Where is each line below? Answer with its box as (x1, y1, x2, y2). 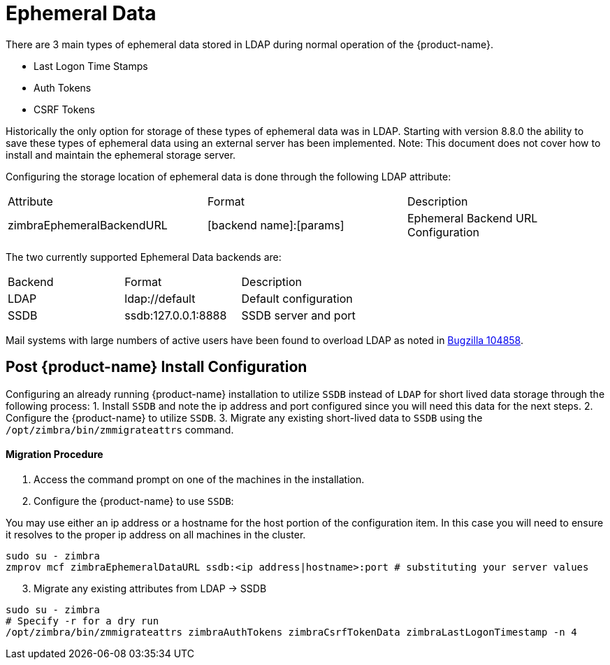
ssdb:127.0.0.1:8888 (124, 308, 227, 322)
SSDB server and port (241, 308, 356, 322)
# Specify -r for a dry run (6, 615, 159, 627)
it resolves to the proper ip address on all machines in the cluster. (6, 528, 306, 541)
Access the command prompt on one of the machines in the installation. (34, 473, 365, 485)
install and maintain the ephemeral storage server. (6, 148, 236, 161)
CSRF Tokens (34, 103, 95, 115)
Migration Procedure (6, 448, 103, 461)
